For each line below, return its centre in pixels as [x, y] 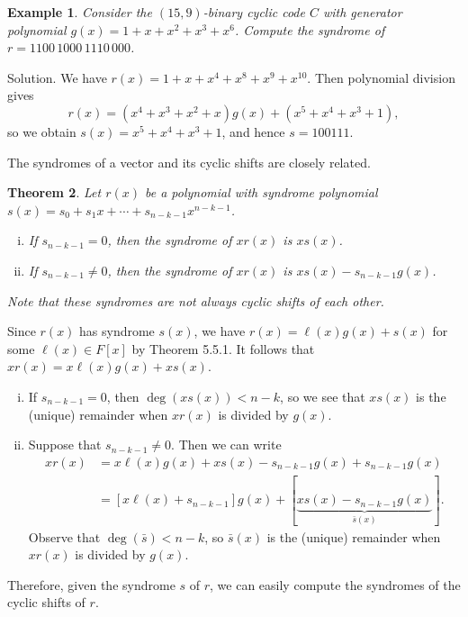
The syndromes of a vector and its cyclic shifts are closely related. [189, 162]
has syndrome [117, 331]
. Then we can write [226, 445]
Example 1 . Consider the [80, 12]
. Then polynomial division [381, 77]
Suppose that [65, 445]
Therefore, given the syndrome [91, 584]
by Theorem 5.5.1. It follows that [223, 348]
